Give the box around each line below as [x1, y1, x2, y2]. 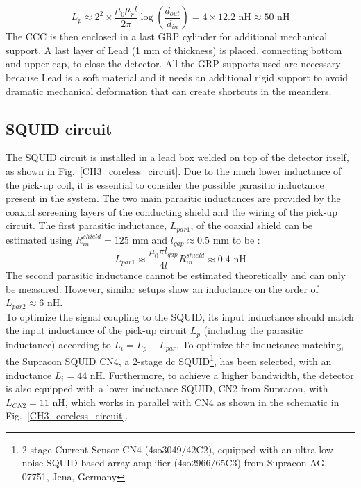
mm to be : [212, 232, 260, 246]
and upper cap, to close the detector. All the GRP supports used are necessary [6, 56, 341, 71]
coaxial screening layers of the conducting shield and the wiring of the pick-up [6, 204, 337, 219]
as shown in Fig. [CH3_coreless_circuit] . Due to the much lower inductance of [6, 164, 342, 178]
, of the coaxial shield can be [190, 218, 312, 233]
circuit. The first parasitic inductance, [6, 218, 167, 233]
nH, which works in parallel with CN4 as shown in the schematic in [52, 394, 339, 409]
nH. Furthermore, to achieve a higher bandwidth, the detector [90, 367, 354, 382]
